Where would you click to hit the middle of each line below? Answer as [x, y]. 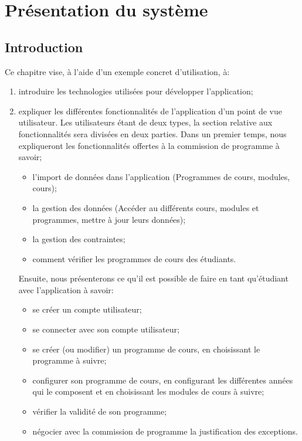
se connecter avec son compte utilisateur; [106, 329]
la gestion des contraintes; [79, 239]
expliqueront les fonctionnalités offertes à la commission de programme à [149, 145]
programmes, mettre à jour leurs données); [109, 219]
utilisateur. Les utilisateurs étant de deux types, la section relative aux [145, 122]
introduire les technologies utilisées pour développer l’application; [136, 91]
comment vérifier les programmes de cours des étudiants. [134, 258]
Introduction [44, 47]
